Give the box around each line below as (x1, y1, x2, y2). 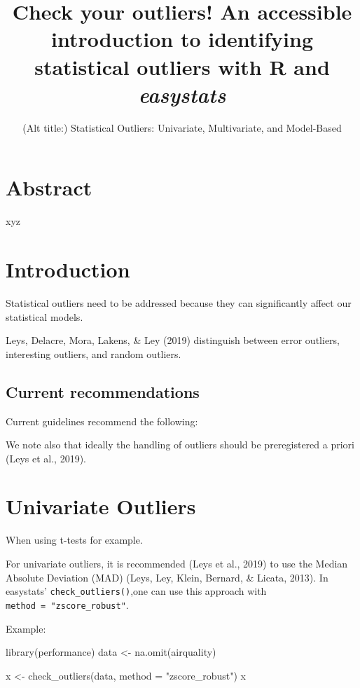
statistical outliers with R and (34, 52, 330, 81)
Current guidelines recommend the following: (6, 413, 198, 428)
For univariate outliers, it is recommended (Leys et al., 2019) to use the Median (6, 556, 348, 571)
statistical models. (6, 309, 83, 324)
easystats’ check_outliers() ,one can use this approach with (6, 584, 267, 598)
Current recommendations (6, 380, 200, 402)
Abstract (6, 173, 92, 202)
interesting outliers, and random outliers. (6, 346, 181, 361)
